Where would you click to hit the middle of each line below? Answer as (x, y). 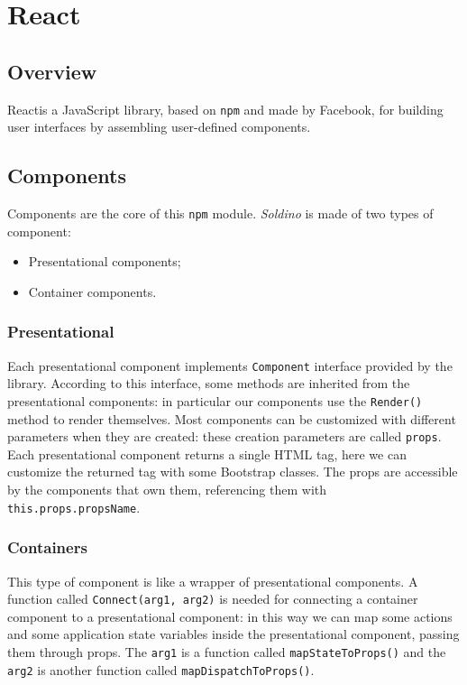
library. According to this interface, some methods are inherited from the (209, 383)
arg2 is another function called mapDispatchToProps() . (161, 669)
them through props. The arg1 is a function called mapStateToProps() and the (227, 651)
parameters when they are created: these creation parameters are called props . (224, 436)
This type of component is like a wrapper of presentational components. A (213, 581)
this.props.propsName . (74, 507)
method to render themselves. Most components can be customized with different (232, 418)
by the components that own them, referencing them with (167, 490)
